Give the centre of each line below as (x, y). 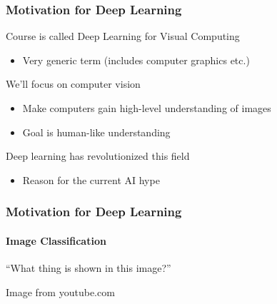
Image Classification (56, 240)
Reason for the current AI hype (91, 179)
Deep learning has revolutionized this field (98, 156)
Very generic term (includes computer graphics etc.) (136, 60)
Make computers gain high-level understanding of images (147, 108)
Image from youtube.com (60, 292)
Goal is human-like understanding (96, 132)
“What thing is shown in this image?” (89, 268)
